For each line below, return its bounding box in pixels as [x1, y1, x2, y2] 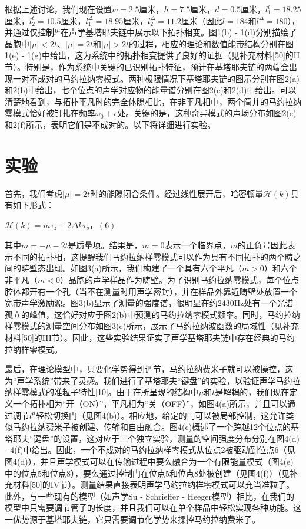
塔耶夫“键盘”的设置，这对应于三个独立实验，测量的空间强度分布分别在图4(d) [5, 432, 300, 444]
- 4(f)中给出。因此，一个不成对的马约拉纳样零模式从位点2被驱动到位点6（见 [5, 443, 295, 456]
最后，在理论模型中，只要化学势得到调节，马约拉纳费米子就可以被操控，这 [5, 363, 293, 375]
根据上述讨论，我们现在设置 [5, 3, 112, 15]
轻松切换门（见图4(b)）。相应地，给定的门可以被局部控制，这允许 [35, 409, 286, 421]
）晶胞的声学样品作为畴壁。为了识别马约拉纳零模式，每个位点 [59, 274, 299, 286]
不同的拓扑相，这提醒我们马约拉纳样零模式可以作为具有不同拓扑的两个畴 [12, 250, 293, 262]
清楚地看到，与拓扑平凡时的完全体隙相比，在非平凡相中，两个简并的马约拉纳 [5, 95, 301, 107]
